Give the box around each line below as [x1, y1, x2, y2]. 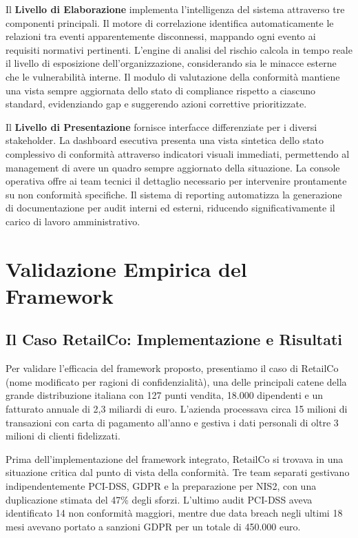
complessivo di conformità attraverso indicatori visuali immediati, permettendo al [6, 146, 350, 161]
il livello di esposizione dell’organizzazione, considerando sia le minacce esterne [6, 56, 337, 70]
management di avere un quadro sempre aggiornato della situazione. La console [6, 160, 340, 174]
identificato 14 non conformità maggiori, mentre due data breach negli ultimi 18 [6, 506, 343, 520]
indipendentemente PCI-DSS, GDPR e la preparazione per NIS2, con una [6, 479, 317, 493]
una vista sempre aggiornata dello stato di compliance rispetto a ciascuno [6, 83, 316, 97]
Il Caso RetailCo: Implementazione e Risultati [6, 329, 343, 350]
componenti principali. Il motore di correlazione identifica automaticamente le [6, 15, 334, 30]
